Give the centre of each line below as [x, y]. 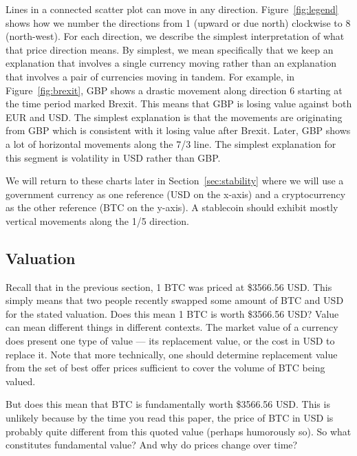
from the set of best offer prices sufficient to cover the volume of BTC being [165, 368]
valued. [21, 381]
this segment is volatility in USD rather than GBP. [113, 157]
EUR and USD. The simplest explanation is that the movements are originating [174, 117]
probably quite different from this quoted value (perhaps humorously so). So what [178, 431]
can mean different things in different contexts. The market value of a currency [172, 327]
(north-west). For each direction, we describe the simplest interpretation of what [175, 36]
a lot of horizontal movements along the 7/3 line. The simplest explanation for [171, 143]
